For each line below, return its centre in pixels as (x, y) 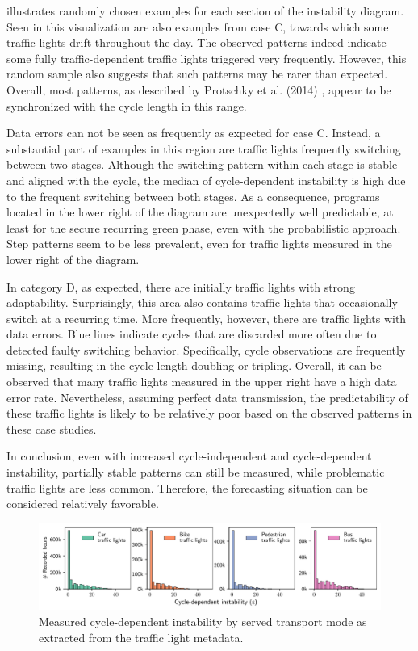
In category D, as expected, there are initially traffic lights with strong (181, 286)
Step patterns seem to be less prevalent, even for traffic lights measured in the (199, 244)
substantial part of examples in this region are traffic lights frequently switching (204, 148)
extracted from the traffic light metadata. (141, 637)
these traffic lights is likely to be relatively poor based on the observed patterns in (209, 413)
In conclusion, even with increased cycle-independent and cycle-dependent (189, 456)
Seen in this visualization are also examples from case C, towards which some (198, 26)
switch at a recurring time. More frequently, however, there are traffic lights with (207, 318)
